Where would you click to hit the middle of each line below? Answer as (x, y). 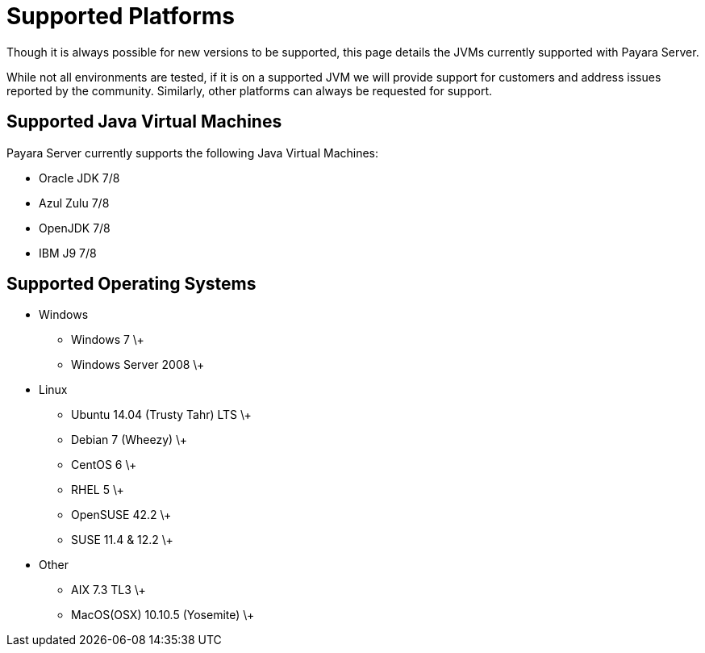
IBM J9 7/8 (68, 253)
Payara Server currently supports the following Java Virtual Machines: (193, 153)
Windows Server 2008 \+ (138, 365)
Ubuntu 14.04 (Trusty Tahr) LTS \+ (161, 415)
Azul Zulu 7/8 (74, 203)
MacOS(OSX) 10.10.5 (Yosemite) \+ (163, 615)
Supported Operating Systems (131, 284)
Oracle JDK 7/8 (79, 178)
